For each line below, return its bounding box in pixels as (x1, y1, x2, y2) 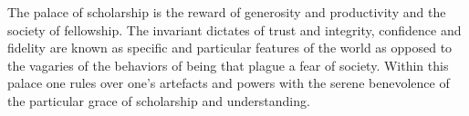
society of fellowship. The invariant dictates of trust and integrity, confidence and (7, 20, 462, 39)
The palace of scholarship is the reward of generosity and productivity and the (7, 3, 446, 21)
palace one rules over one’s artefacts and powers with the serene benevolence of (7, 73, 450, 92)
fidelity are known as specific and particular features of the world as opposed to (7, 38, 453, 57)
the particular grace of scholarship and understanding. (7, 91, 310, 110)
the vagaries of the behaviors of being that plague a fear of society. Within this (7, 55, 449, 74)
